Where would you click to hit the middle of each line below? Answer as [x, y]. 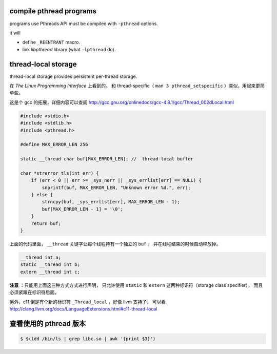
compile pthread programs [53, 11]
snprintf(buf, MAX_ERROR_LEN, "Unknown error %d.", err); [116, 188]
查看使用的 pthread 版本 [48, 324]
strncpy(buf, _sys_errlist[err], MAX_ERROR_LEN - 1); [111, 202]
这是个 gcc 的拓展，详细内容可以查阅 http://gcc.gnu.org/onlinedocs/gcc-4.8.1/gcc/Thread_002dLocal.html [122, 102]
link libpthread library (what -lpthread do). [69, 49]
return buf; [46, 223]
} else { [42, 195]
